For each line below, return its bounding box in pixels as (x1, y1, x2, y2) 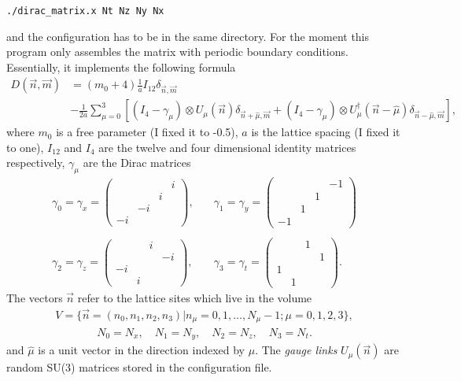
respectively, (6, 154, 65, 171)
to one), (6, 139, 44, 155)
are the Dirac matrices (83, 154, 191, 171)
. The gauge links (255, 342, 337, 358)
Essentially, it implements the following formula (6, 58, 236, 75)
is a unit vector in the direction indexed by (38, 342, 245, 358)
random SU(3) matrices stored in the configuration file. (6, 359, 272, 375)
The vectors (6, 289, 63, 305)
